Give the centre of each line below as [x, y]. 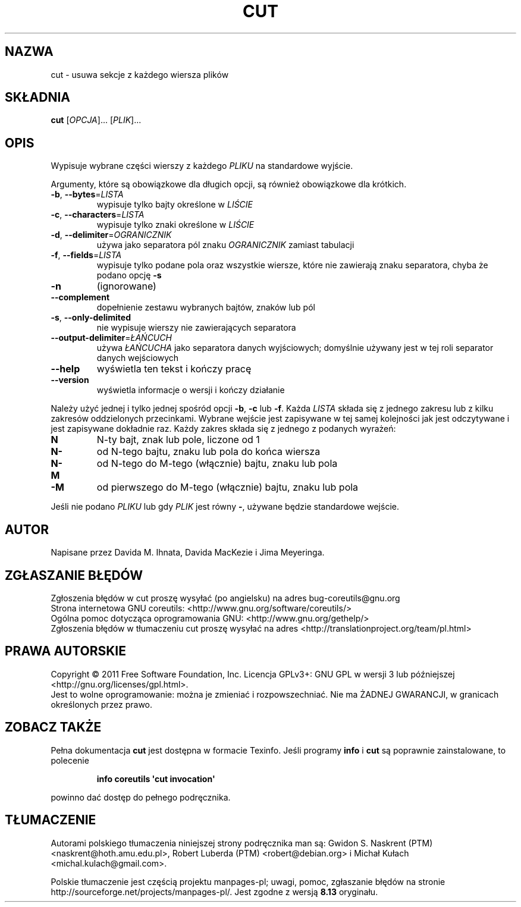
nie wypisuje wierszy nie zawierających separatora [196, 328]
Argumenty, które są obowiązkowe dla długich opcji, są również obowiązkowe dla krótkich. [229, 184]
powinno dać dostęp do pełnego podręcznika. [141, 797]
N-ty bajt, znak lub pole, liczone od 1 [178, 440]
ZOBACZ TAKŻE [53, 727]
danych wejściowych [138, 358]
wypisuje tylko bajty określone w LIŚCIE [175, 205]
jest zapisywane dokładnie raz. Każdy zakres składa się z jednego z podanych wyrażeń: [223, 429]
